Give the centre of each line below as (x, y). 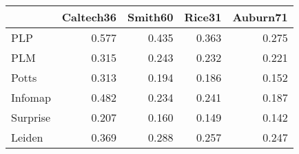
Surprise (31, 117)
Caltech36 (89, 17)
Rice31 (203, 17)
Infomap (31, 97)
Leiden (27, 137)
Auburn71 (260, 17)
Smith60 (151, 17)
